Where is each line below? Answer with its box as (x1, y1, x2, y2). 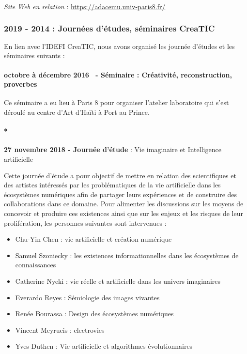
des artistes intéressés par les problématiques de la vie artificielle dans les (4, 180, 221, 190)
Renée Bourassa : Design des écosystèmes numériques (15, 308, 174, 319)
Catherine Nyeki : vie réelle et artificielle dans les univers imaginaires (15, 276, 220, 286)
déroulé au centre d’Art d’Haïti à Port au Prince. (4, 107, 150, 117)
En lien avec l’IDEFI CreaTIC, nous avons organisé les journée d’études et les (4, 41, 235, 51)
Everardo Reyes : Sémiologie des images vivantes (15, 292, 160, 302)
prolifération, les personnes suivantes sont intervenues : (4, 217, 167, 228)
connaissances (15, 260, 56, 270)
